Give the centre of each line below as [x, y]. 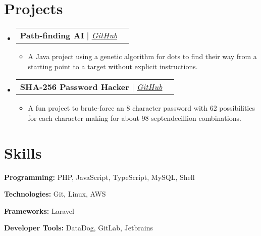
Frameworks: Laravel [39, 210]
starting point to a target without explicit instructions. [113, 66]
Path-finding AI [52, 35]
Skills [23, 152]
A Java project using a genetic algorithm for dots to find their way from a [142, 56]
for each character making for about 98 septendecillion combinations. [135, 117]
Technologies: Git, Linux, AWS [55, 194]
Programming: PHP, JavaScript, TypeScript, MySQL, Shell [99, 177]
